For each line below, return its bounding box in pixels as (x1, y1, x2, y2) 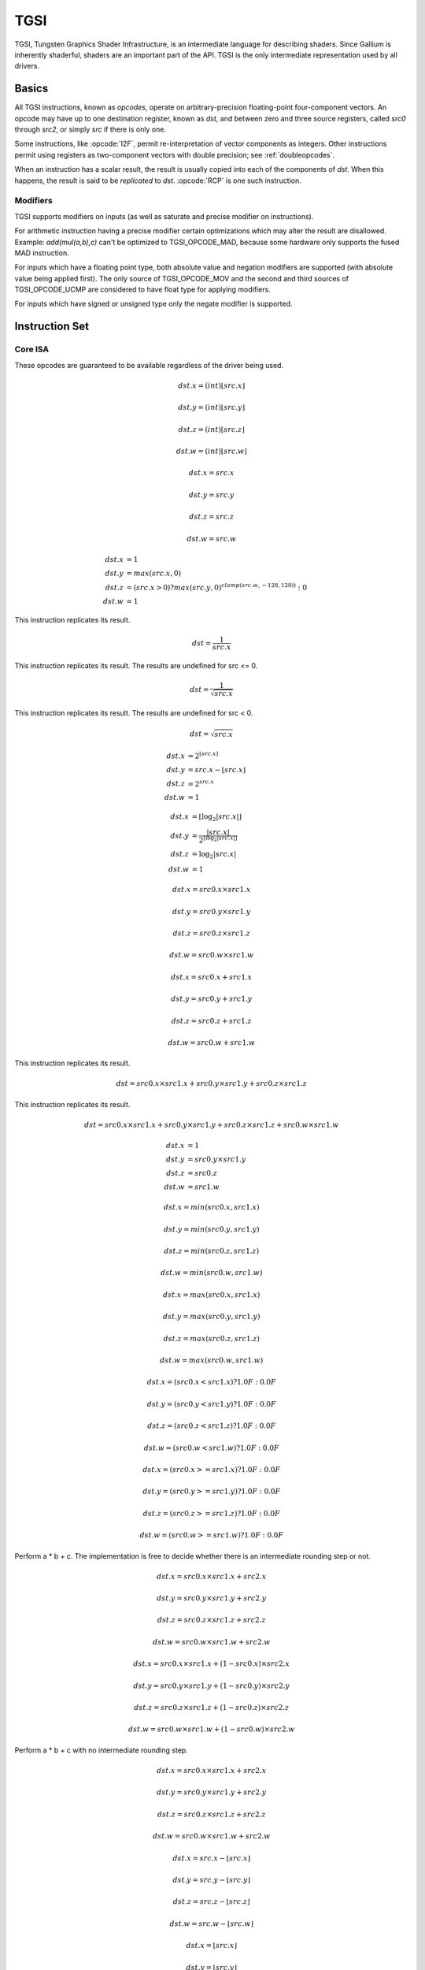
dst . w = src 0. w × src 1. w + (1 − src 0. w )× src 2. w (128, 1725, 295, 1734)
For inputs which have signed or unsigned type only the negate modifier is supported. (14, 299, 293, 309)
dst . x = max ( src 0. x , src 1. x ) (162, 1290, 261, 1299)
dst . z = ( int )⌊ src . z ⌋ (178, 425, 246, 433)
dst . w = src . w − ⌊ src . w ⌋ (169, 1919, 253, 1928)
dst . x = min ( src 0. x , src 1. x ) (163, 1202, 260, 1212)
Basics (14, 82, 49, 95)
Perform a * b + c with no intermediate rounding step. (14, 1745, 188, 1755)
